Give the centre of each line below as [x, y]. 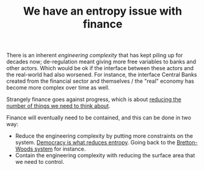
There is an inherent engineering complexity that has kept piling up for [95, 55]
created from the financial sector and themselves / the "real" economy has [100, 81]
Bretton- [187, 143]
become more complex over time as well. [58, 88]
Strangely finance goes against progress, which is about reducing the [94, 99]
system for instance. [60, 149]
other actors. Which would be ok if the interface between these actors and [100, 68]
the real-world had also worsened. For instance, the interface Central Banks [102, 75]
